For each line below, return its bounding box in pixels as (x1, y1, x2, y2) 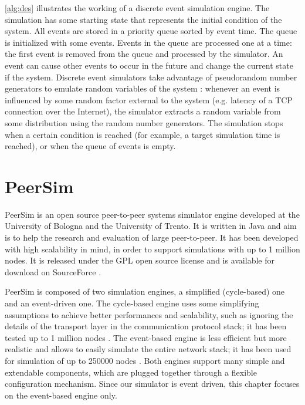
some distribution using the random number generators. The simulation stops (5, 116, 283, 129)
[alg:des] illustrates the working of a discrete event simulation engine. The (5, 2, 270, 14)
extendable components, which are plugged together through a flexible (5, 366, 257, 378)
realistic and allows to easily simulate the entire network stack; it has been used (5, 343, 292, 355)
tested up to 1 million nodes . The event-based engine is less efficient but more (5, 331, 287, 343)
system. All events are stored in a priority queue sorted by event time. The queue (5, 25, 297, 37)
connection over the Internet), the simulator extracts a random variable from (5, 105, 281, 117)
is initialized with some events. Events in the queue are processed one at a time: (5, 36, 292, 48)
